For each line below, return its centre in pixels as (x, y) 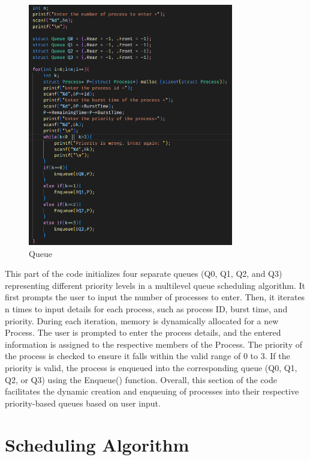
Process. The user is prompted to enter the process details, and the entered (143, 332)
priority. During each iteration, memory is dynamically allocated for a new (142, 320)
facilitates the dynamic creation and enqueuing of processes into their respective (152, 391)
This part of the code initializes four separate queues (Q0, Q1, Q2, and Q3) (144, 274)
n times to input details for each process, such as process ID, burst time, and (146, 309)
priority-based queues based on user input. (83, 403)
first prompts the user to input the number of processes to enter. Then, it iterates (155, 297)
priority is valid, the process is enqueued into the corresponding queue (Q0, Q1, (151, 368)
